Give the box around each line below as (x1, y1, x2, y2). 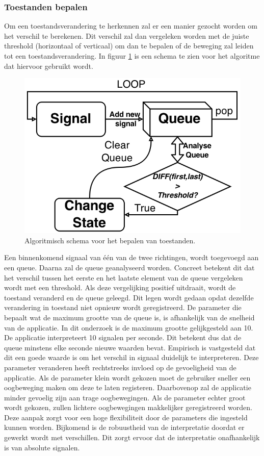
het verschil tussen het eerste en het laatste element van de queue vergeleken (4, 272, 243, 283)
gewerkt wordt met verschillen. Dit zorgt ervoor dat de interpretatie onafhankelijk (4, 432, 260, 443)
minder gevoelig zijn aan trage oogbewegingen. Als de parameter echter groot (4, 392, 246, 402)
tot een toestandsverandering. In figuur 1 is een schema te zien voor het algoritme (4, 50, 260, 61)
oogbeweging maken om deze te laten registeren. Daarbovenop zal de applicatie (4, 382, 251, 393)
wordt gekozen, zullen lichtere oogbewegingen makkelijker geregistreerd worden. (4, 402, 252, 413)
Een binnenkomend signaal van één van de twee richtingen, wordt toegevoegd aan (4, 252, 259, 263)
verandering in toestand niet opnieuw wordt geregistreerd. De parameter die (4, 302, 242, 313)
